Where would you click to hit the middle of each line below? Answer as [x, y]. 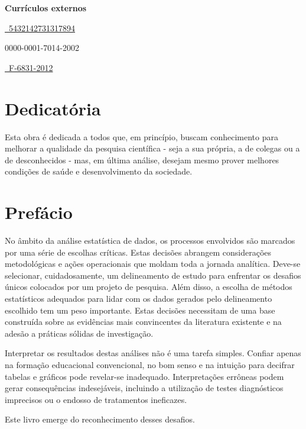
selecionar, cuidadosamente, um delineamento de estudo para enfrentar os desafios [153, 275]
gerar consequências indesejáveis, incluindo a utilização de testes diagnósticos [144, 388]
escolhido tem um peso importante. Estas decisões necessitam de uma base [140, 310]
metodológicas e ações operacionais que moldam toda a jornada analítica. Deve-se [153, 264]
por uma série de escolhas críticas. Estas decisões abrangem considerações [138, 252]
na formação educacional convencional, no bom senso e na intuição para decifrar [150, 364]
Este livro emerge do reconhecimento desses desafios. [100, 419]
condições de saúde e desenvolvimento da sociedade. [99, 171]
